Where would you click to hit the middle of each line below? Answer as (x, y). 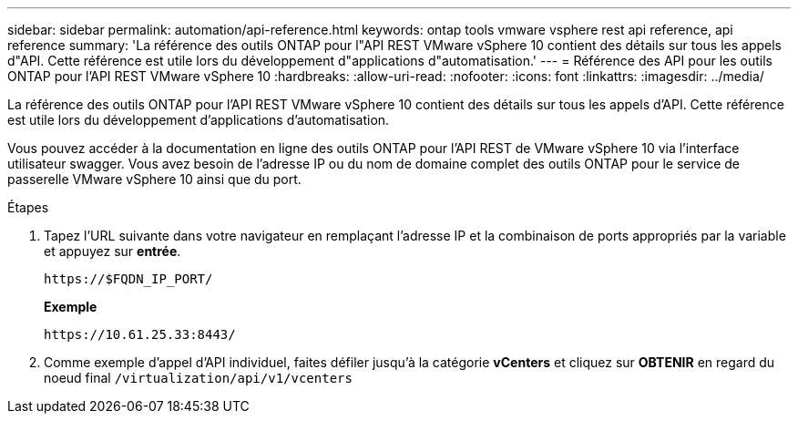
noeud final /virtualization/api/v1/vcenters (198, 378)
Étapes (28, 207)
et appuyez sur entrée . (113, 251)
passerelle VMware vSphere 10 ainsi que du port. (154, 179)
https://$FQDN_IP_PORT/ (128, 279)
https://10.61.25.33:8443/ (140, 334)
